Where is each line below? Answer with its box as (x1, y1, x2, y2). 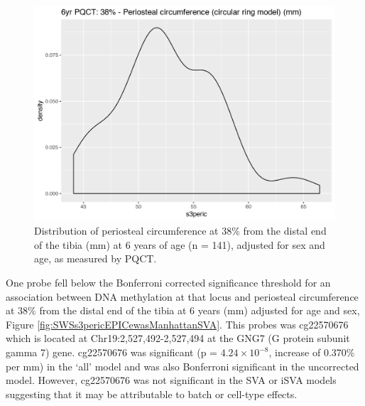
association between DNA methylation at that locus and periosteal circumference (6, 289, 359, 304)
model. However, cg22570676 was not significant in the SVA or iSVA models (6, 373, 337, 388)
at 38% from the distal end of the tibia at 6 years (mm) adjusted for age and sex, (6, 303, 360, 318)
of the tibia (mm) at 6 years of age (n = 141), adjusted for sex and (34, 237, 325, 252)
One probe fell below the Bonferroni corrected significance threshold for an (6, 275, 331, 290)
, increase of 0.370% (268, 345, 355, 360)
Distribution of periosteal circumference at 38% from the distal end (34, 223, 327, 238)
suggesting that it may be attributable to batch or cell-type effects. (6, 386, 298, 401)
